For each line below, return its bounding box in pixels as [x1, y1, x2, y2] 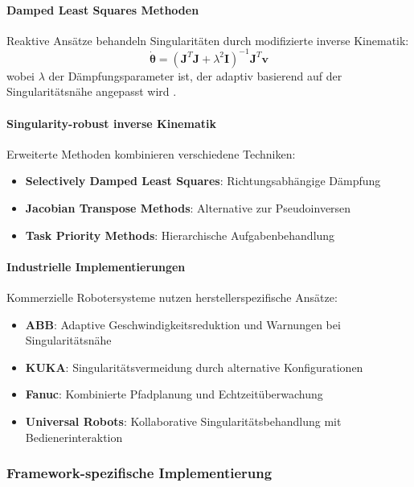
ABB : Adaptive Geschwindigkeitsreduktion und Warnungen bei [25, 316, 341, 332]
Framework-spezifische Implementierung [6, 463, 273, 483]
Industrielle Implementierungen [6, 258, 186, 274]
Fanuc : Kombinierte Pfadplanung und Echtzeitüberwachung [25, 386, 323, 402]
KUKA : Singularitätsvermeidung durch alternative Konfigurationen [25, 358, 363, 375]
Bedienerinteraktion [25, 428, 123, 445]
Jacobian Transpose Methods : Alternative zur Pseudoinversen [25, 200, 351, 217]
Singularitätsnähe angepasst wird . [6, 83, 177, 100]
